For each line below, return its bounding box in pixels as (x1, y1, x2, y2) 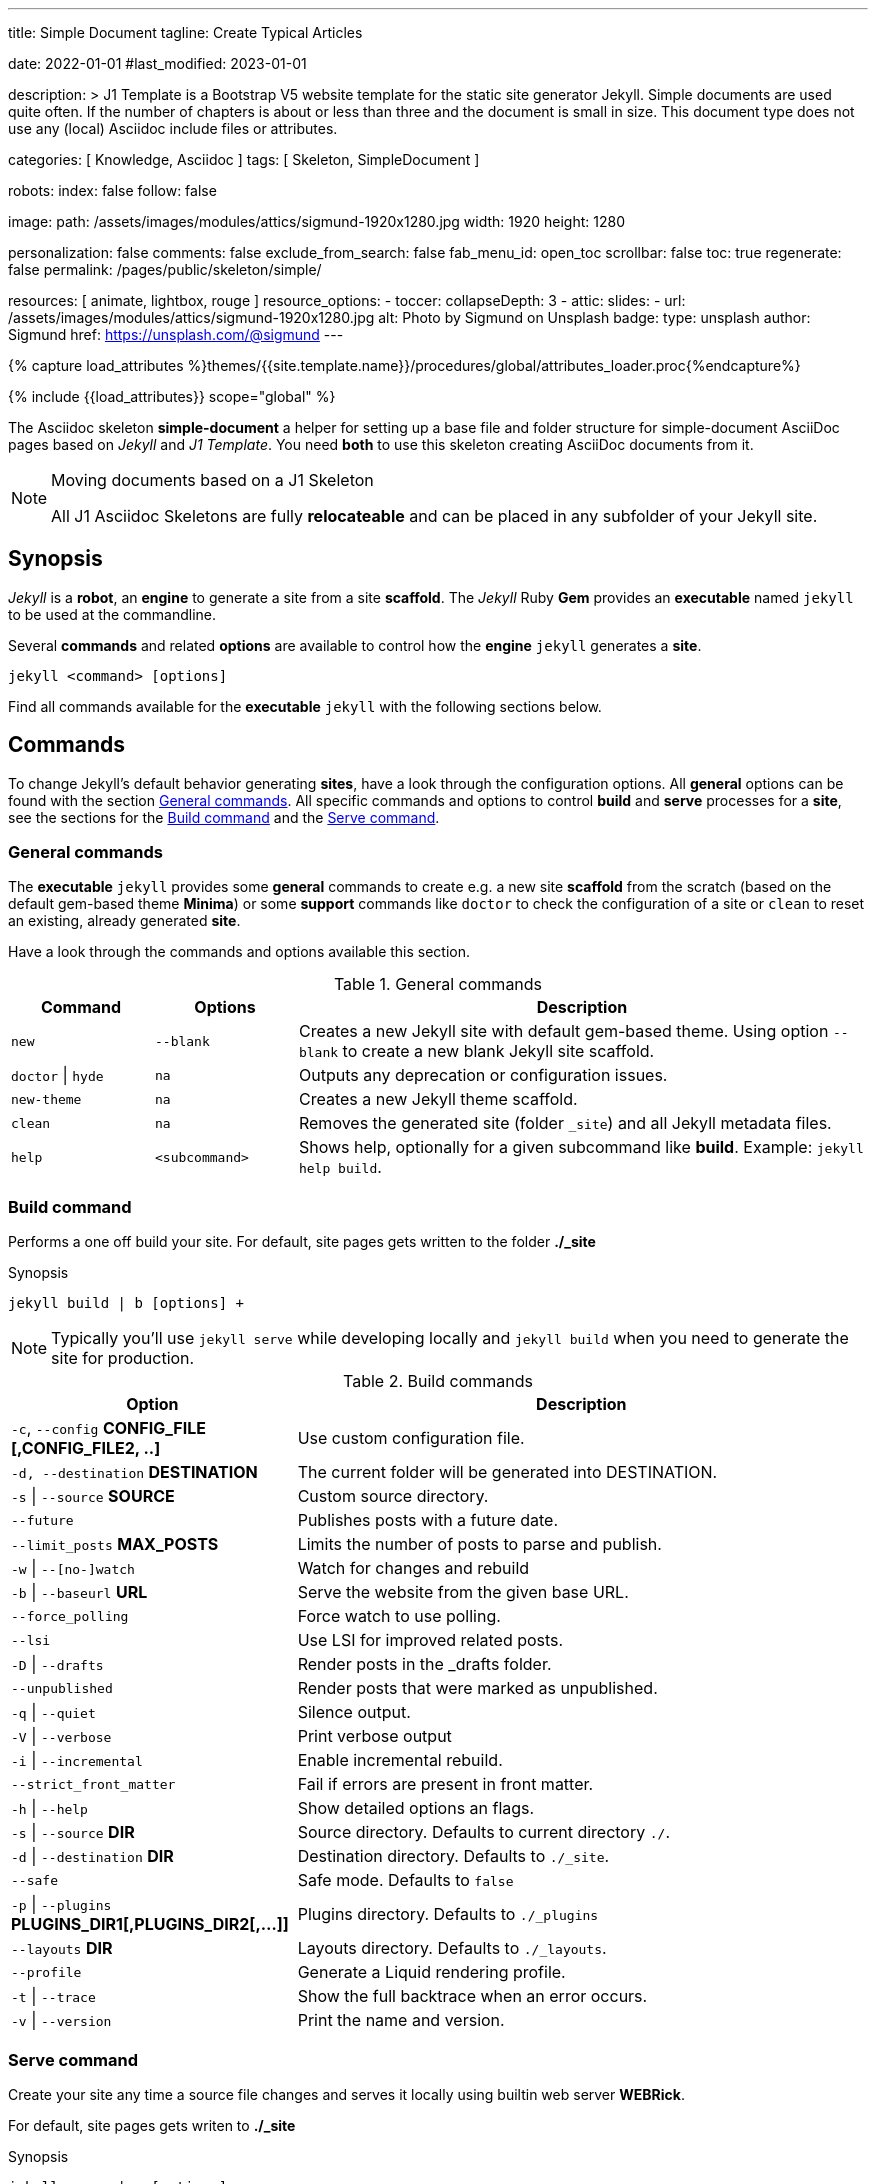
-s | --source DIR (11, 1822, 135, 1843)
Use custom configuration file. (297, 1428, 525, 1449)
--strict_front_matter (11, 1776, 176, 1792)
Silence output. (297, 1702, 411, 1723)
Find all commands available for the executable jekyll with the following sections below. (8, 697, 602, 715)
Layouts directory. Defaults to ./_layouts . (297, 1938, 607, 1959)
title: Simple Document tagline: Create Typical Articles (8, 24, 363, 41)
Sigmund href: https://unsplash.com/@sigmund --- (8, 326, 344, 343)
